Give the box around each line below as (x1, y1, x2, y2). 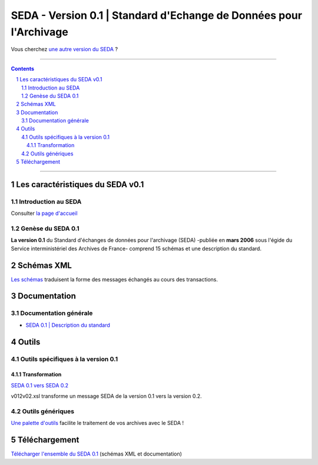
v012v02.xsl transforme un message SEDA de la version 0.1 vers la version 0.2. (11, 393, 203, 400)
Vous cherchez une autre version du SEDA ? (11, 46, 118, 53)
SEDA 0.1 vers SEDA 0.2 (11, 381, 69, 388)
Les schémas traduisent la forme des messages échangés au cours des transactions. (11, 275, 218, 283)
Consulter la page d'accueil (11, 210, 78, 217)
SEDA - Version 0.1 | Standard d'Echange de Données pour (11, 9, 303, 22)
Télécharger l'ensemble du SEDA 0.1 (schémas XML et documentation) (11, 450, 183, 457)
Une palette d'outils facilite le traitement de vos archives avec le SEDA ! (11, 420, 184, 427)
